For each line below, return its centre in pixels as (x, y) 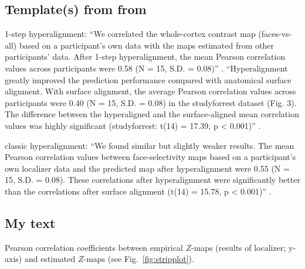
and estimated (50, 259)
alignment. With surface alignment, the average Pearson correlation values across (150, 91)
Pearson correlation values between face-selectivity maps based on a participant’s (150, 157)
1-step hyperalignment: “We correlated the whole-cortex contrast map (130, 34)
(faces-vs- (275, 34)
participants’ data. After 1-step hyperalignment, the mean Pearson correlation (145, 57)
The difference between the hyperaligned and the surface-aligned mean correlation (152, 114)
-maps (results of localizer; (239, 247)
